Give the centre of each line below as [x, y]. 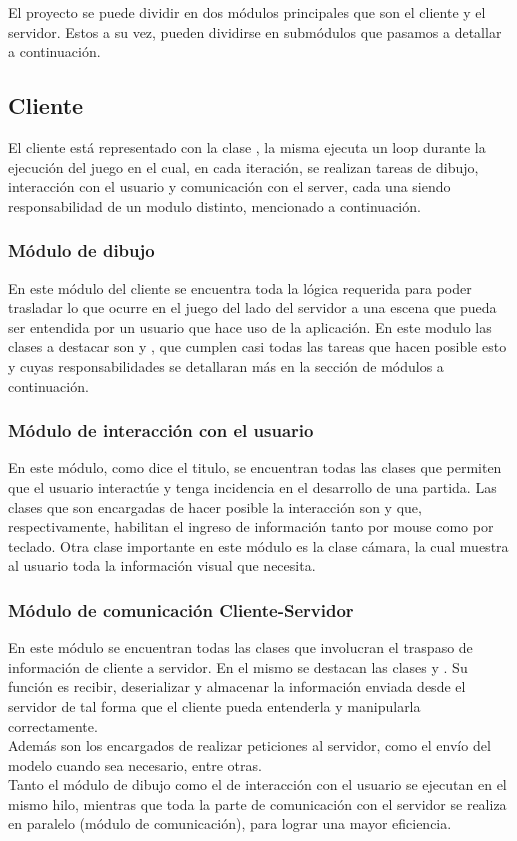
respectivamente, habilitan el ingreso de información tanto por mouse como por [251, 526]
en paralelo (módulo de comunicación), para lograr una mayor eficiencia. [230, 823]
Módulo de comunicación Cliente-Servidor [181, 609]
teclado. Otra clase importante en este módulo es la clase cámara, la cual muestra [258, 545]
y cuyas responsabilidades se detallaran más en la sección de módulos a [226, 365]
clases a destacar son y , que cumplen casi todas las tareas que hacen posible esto [257, 346]
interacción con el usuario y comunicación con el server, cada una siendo [229, 186]
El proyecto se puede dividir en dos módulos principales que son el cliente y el [247, 12]
